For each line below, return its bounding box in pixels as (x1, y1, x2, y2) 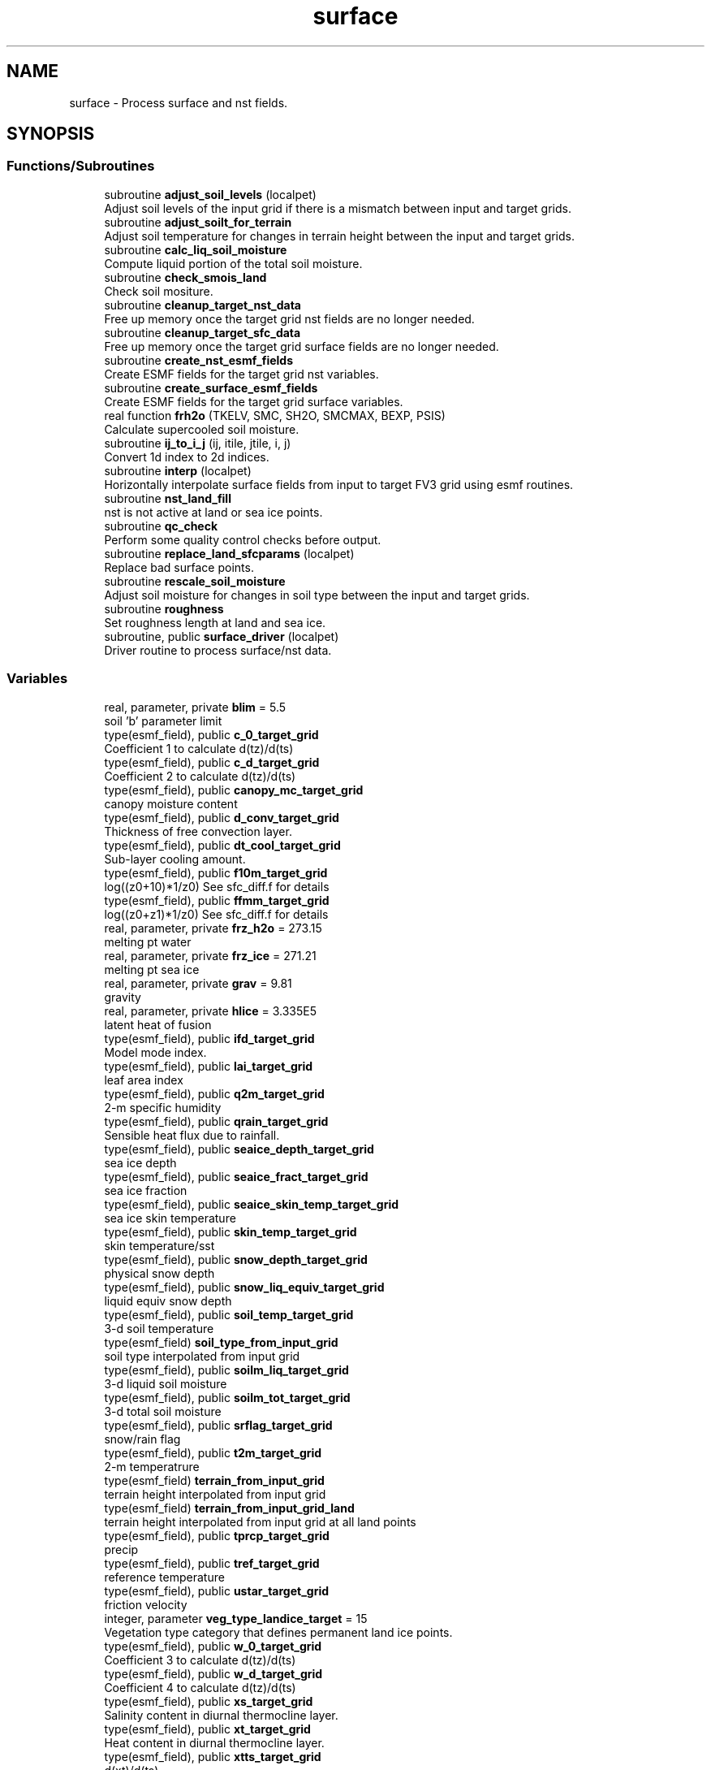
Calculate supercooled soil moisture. (104, 422, 299, 436)
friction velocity (104, 1597, 187, 1612)
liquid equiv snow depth (104, 1293, 232, 1308)
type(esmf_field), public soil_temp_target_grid (104, 1307, 354, 1322)
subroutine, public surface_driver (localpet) (104, 629, 339, 643)
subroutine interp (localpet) (104, 463, 252, 478)
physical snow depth (104, 1266, 215, 1280)
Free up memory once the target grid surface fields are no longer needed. (104, 339, 499, 353)
